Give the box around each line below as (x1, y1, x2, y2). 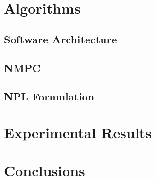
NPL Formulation (4, 89, 95, 104)
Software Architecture (4, 31, 117, 46)
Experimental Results (4, 122, 152, 142)
